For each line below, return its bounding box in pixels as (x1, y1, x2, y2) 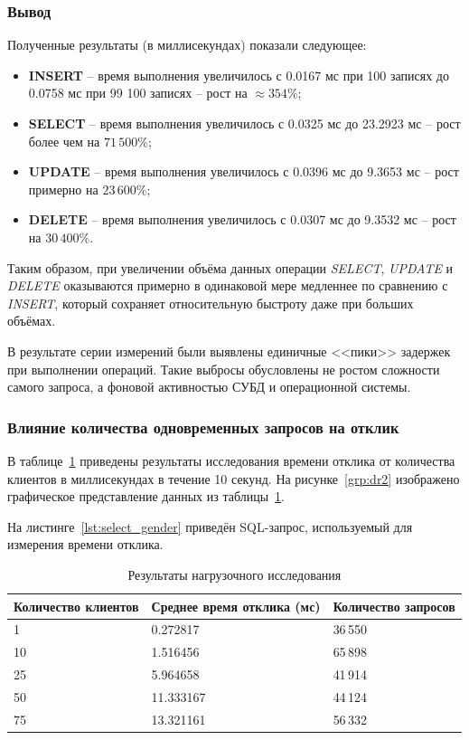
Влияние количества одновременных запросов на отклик (7, 415, 399, 438)
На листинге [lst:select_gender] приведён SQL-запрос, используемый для (7, 517, 413, 536)
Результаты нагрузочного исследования (127, 564, 342, 583)
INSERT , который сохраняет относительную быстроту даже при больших (7, 293, 414, 312)
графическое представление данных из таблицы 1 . (7, 487, 285, 506)
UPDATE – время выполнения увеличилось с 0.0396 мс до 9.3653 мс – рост (28, 162, 459, 181)
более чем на (28, 131, 100, 150)
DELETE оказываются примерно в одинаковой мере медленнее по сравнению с (7, 276, 448, 295)
